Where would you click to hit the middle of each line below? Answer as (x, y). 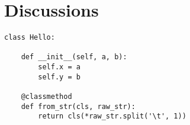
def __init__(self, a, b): (74, 57)
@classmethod (46, 97)
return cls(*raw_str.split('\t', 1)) (112, 116)
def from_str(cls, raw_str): (78, 106)
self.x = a (59, 67)
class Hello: (30, 38)
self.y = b (59, 77)
